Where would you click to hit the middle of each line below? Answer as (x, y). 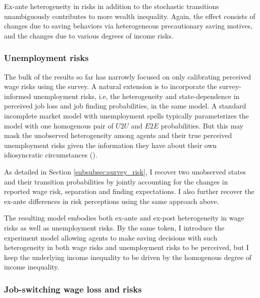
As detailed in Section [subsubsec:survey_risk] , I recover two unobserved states (125, 171)
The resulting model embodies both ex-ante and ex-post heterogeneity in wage (124, 218)
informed (18, 96)
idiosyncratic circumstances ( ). (51, 155)
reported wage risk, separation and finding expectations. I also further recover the (129, 191)
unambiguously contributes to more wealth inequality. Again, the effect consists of (130, 16)
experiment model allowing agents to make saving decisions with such (111, 237)
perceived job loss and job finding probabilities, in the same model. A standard (125, 106)
